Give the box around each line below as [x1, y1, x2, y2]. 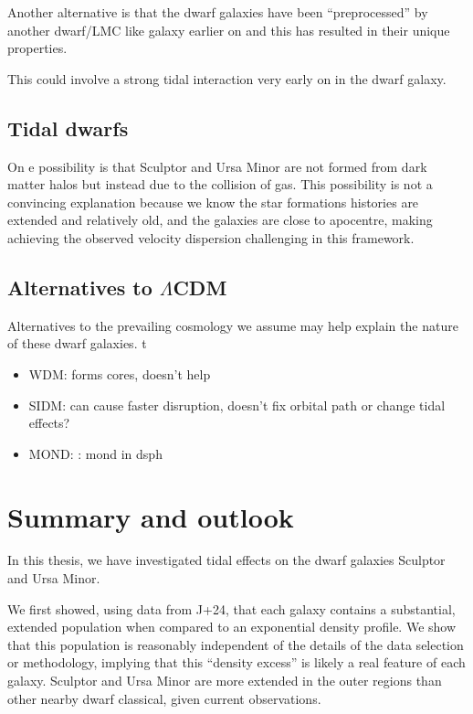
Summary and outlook [7, 497, 294, 535]
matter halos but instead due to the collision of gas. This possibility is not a [7, 175, 433, 194]
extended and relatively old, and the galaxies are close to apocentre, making [7, 210, 433, 229]
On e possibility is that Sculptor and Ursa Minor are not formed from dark [7, 156, 427, 176]
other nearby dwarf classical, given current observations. [7, 688, 321, 708]
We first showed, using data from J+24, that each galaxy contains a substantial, [7, 599, 456, 618]
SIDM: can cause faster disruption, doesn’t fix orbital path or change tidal [28, 395, 446, 414]
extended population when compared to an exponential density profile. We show [7, 617, 457, 636]
